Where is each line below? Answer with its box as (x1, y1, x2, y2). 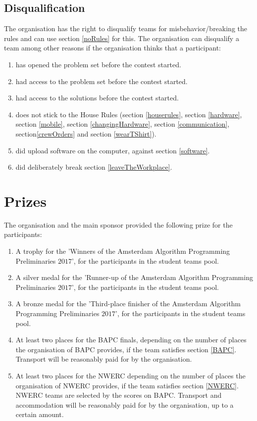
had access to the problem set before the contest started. (15, 76, 188, 86)
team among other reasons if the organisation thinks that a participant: (4, 43, 221, 53)
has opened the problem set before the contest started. (15, 59, 181, 69)
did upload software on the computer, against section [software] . (15, 145, 210, 155)
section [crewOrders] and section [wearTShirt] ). (15, 128, 156, 139)
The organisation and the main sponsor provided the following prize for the (4, 219, 233, 230)
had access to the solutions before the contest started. (15, 93, 179, 103)
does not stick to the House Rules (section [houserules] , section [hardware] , (15, 109, 242, 119)
